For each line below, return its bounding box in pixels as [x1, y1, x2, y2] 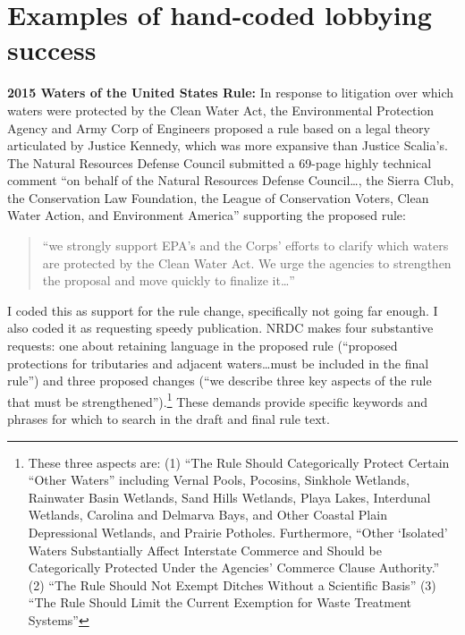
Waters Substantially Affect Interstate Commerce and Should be [28, 540, 382, 559]
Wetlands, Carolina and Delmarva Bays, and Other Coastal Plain [28, 505, 387, 524]
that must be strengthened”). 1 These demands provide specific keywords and [7, 389, 427, 411]
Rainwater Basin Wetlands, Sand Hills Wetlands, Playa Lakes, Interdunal [28, 487, 431, 506]
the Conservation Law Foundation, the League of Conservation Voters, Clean [7, 188, 429, 207]
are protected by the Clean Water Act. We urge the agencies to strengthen [42, 253, 452, 272]
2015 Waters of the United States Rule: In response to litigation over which [7, 83, 454, 102]
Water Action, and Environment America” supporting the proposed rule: [7, 206, 406, 224]
